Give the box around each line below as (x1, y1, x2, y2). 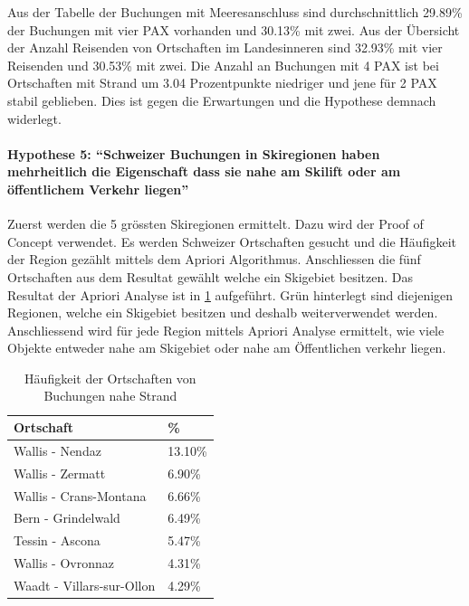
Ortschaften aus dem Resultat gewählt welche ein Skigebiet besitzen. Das (7, 267, 413, 286)
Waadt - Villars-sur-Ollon (14, 575, 156, 594)
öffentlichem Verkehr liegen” (7, 179, 189, 198)
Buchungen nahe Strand (43, 386, 177, 405)
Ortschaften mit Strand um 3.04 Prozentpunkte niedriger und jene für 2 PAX (7, 73, 437, 92)
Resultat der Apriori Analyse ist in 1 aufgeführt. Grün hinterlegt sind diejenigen (7, 285, 454, 304)
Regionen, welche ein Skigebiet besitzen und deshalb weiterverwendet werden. (7, 303, 438, 322)
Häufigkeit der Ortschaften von (24, 368, 196, 387)
